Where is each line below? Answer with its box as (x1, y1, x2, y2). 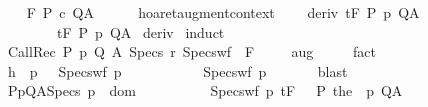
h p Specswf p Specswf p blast (7, 60, 348, 81)
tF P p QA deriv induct (56, 21, 225, 42)
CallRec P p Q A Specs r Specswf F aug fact (7, 41, 376, 62)
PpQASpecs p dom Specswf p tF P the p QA (7, 80, 403, 101)
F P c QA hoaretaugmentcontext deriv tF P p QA (26, 2, 420, 22)
